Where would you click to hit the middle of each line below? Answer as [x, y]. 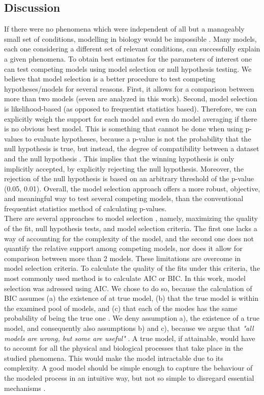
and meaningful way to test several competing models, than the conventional [124, 198]
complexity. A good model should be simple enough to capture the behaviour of [128, 368]
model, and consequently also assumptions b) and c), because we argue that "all [129, 328]
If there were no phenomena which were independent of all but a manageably [124, 29]
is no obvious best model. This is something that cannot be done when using [124, 129]
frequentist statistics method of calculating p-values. [85, 208]
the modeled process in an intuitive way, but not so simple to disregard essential [129, 377]
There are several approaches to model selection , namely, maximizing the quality [131, 218]
